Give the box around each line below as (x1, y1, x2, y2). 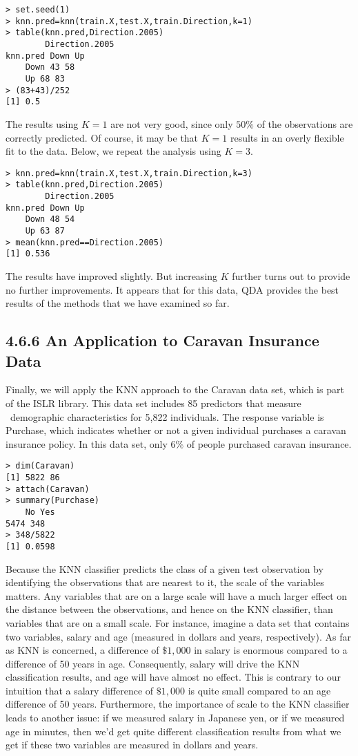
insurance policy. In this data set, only (6, 436, 168, 451)
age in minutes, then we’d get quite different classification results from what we (6, 724, 341, 738)
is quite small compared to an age (188, 683, 331, 697)
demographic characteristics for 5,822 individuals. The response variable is (10, 409, 324, 424)
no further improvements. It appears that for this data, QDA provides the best (6, 282, 339, 296)
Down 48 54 (25, 214, 75, 225)
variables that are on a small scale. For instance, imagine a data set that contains (6, 615, 350, 630)
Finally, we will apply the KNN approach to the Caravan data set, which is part (6, 382, 344, 397)
